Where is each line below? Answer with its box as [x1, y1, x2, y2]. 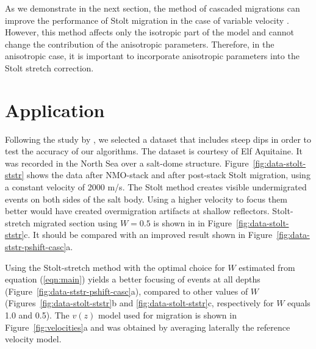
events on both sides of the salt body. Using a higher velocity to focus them [5, 192, 287, 205]
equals [287, 297, 311, 309]
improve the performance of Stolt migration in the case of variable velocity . [5, 13, 289, 26]
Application [5, 97, 105, 122]
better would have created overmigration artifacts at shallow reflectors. [5, 204, 270, 217]
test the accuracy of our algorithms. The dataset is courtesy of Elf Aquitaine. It [5, 145, 303, 157]
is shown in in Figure [153, 216, 232, 229]
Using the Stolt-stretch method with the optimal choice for [5, 261, 225, 273]
